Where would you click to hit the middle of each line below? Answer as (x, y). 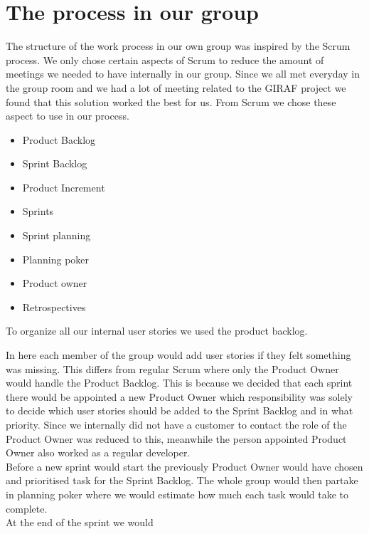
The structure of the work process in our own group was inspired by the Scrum (178, 46)
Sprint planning (57, 235)
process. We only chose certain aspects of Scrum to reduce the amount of (165, 59)
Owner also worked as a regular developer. (98, 452)
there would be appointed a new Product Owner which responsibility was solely (179, 396)
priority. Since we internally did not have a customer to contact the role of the (176, 424)
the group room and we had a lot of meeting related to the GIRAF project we (176, 87)
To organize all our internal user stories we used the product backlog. (157, 331)
